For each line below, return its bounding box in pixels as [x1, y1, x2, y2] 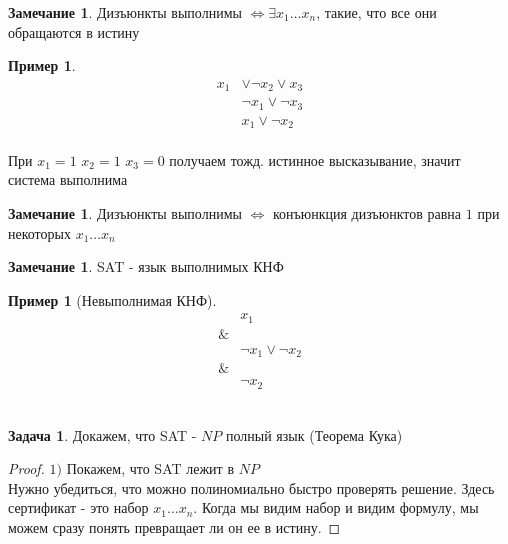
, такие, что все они [316, 2, 437, 22]
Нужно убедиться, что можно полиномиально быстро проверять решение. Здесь [8, 477, 495, 498]
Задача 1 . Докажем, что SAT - [8, 424, 197, 445]
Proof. [8, 458, 45, 479]
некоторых [8, 222, 71, 243]
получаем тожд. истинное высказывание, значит [169, 149, 461, 170]
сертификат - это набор [8, 497, 149, 518]
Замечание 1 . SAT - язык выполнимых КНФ [8, 256, 284, 277]
